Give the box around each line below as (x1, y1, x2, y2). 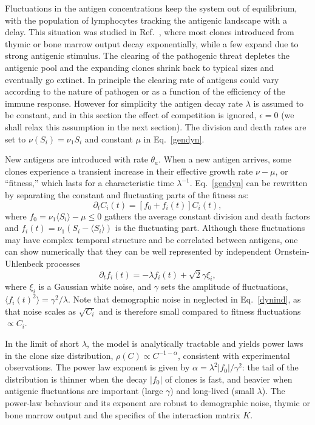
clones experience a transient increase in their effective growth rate (5, 164, 253, 177)
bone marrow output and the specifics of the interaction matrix (5, 408, 240, 421)
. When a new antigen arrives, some (158, 153, 291, 166)
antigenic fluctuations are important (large (5, 384, 163, 397)
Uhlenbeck (5, 256, 44, 269)
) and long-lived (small (170, 384, 254, 397)
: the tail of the (242, 361, 299, 373)
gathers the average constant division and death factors (104, 209, 310, 222)
